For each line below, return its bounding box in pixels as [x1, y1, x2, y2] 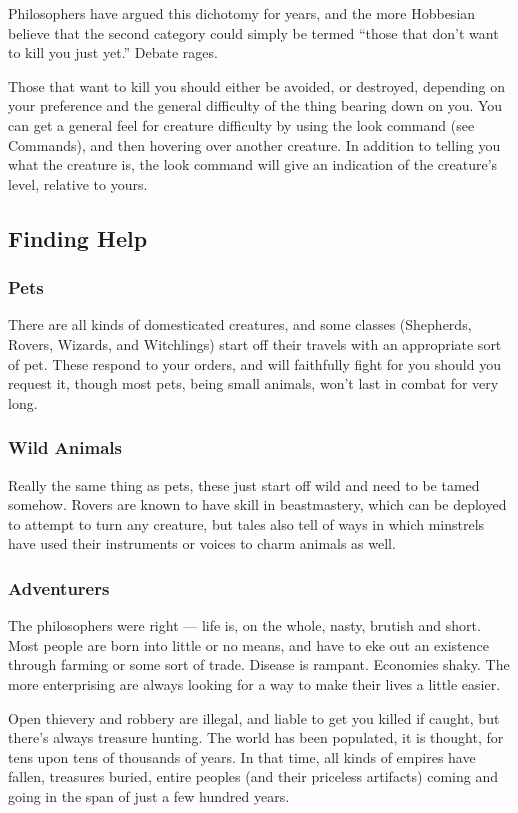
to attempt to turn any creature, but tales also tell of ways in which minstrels [8, 513, 485, 534]
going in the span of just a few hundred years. [8, 785, 290, 806]
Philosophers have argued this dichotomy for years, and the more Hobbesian [8, 3, 476, 23]
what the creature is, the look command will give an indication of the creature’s [8, 154, 498, 175]
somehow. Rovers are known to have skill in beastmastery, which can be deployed [8, 494, 507, 515]
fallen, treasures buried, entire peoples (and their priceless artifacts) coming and [8, 766, 498, 787]
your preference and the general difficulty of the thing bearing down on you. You [8, 95, 503, 116]
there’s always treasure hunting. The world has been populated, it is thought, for [8, 727, 504, 748]
